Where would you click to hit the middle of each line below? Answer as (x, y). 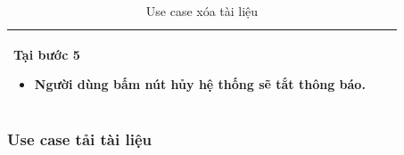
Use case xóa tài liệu (202, 11)
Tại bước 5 (47, 54)
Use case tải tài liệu (80, 139)
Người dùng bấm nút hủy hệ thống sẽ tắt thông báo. (200, 84)
